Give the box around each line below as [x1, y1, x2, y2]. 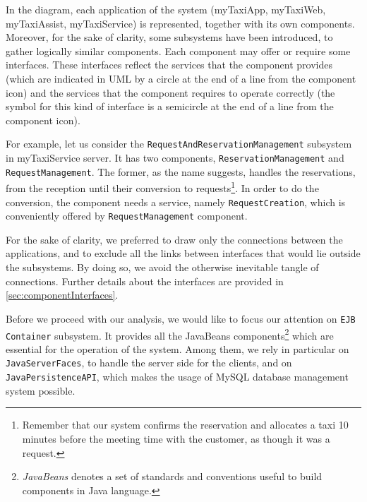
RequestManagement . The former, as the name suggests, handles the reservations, [6, 164, 356, 179]
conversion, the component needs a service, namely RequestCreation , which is [6, 194, 346, 209]
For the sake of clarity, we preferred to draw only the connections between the [6, 232, 343, 246]
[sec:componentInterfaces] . [6, 287, 119, 302]
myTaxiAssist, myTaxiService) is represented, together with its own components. [6, 16, 355, 30]
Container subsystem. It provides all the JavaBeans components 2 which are [6, 325, 334, 342]
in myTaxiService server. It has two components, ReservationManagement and [6, 150, 344, 165]
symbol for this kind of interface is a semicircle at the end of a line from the [6, 99, 334, 114]
